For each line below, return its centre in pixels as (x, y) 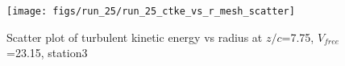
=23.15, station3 (47, 53)
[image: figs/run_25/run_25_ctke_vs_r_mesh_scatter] (151, 11)
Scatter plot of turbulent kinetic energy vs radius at (135, 37)
